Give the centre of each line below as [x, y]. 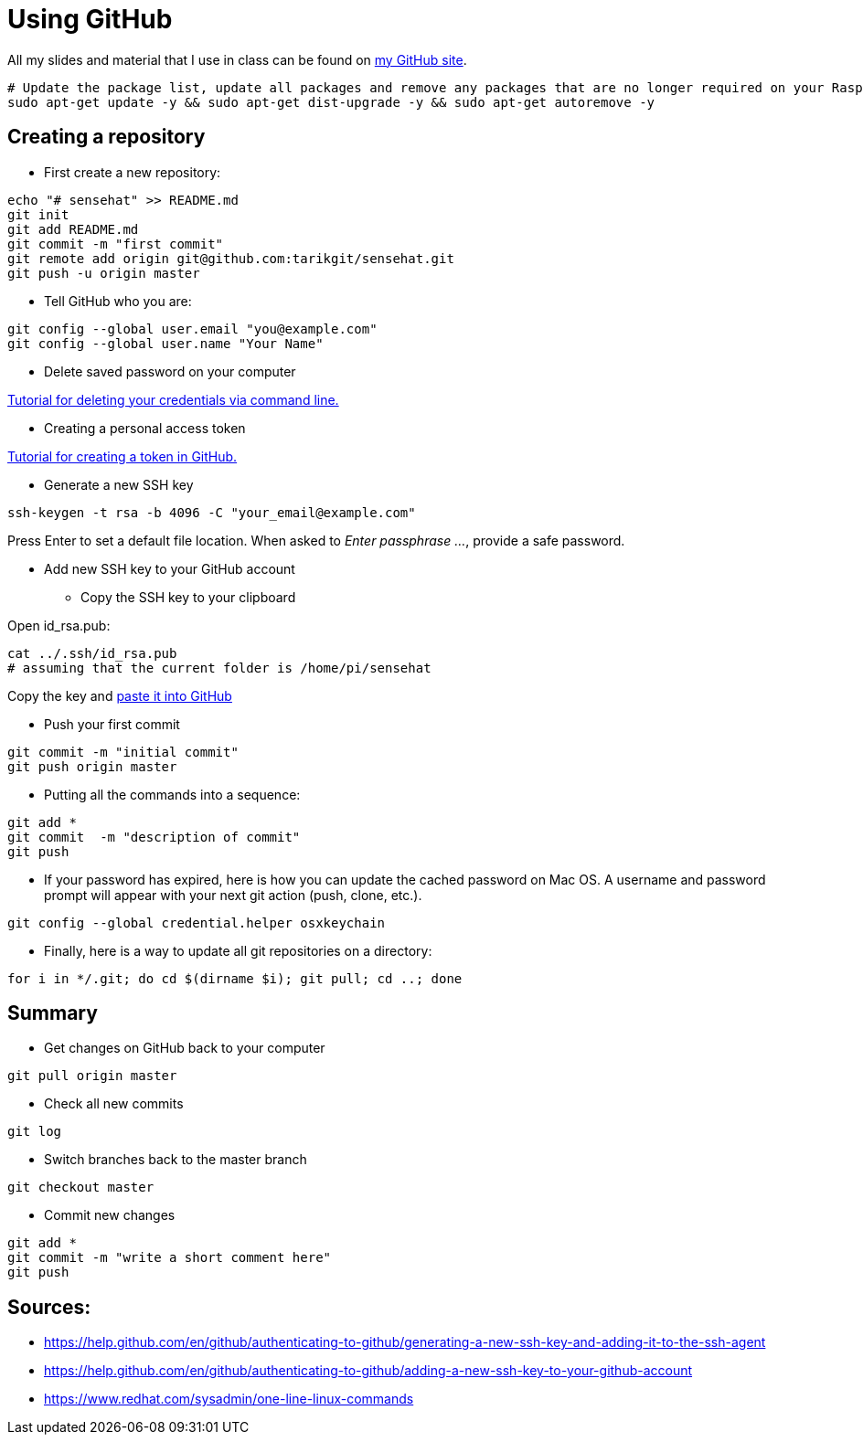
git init [38, 214]
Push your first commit [112, 724]
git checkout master [81, 1188]
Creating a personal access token [145, 428]
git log [35, 1132]
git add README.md [73, 229]
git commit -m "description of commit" [154, 837]
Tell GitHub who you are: [118, 301]
